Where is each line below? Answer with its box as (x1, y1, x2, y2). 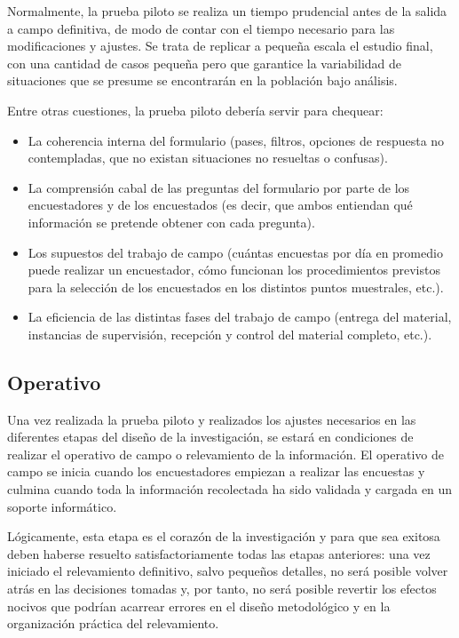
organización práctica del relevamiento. (7, 614, 219, 633)
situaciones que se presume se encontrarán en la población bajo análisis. (7, 71, 398, 90)
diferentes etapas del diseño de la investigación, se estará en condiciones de (7, 427, 414, 446)
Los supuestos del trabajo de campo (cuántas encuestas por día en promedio (28, 243, 443, 261)
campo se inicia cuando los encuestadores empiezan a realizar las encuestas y (7, 462, 425, 481)
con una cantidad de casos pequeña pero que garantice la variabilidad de (7, 53, 402, 72)
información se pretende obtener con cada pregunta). (28, 212, 315, 231)
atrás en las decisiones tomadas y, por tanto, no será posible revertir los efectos (7, 579, 437, 598)
